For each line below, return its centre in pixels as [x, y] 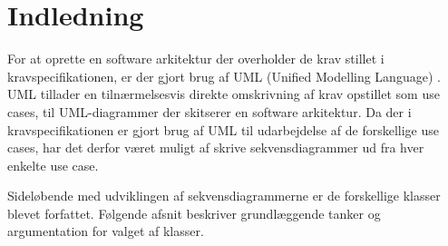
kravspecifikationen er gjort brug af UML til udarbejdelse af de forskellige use [223, 129]
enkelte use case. [53, 165]
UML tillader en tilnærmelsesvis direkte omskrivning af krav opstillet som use [224, 94]
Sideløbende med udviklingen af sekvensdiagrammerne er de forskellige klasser [224, 196]
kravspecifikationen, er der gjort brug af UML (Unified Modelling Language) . [224, 76]
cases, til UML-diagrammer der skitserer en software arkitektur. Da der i [209, 111]
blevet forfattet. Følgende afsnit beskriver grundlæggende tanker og [194, 213]
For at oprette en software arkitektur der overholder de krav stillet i [196, 59]
